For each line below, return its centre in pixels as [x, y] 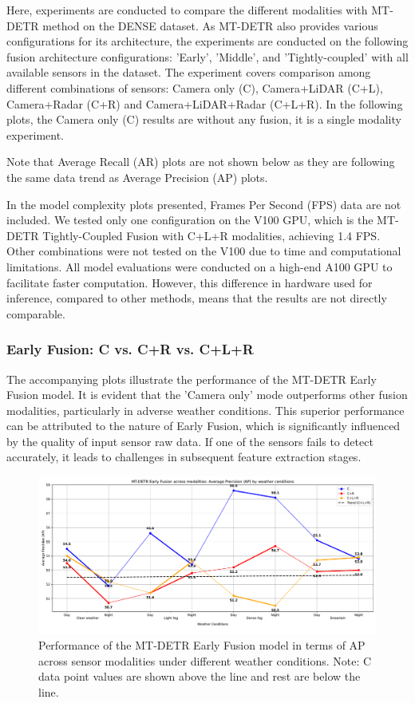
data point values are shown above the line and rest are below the [200, 676]
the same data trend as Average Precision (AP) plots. [137, 177]
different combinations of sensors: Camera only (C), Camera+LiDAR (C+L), [195, 87]
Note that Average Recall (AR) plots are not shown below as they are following [201, 162]
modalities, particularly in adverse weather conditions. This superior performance [206, 410]
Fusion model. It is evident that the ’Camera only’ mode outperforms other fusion [207, 395]
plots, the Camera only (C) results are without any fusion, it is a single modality [204, 119]
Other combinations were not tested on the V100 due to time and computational [204, 251]
